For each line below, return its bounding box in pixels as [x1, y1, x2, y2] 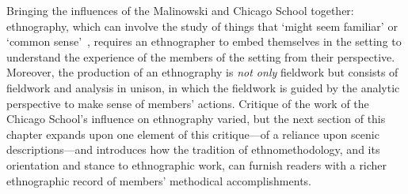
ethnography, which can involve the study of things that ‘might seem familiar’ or [6, 17, 398, 34]
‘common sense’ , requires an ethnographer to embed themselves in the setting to [6, 33, 402, 50]
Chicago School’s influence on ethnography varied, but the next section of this [6, 110, 386, 127]
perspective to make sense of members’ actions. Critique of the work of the [6, 95, 369, 111]
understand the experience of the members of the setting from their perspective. [6, 48, 395, 65]
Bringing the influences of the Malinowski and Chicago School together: [6, 2, 354, 18]
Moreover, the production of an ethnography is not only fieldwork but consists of [6, 64, 398, 80]
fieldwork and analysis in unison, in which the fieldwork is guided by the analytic [6, 79, 400, 95]
